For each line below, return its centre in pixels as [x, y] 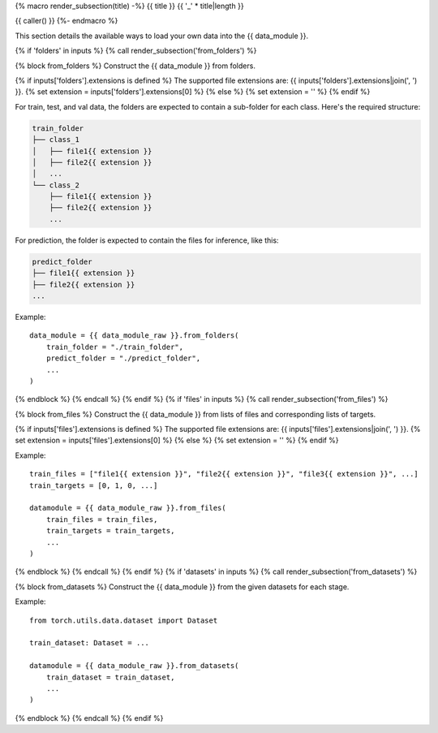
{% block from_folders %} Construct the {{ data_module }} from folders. [135, 66]
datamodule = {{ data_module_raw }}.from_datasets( [134, 666]
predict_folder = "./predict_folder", [123, 358]
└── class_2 [56, 185]
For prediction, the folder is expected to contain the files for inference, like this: [147, 240]
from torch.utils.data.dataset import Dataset [124, 620]
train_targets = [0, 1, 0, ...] [94, 485]
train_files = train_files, [102, 519]
